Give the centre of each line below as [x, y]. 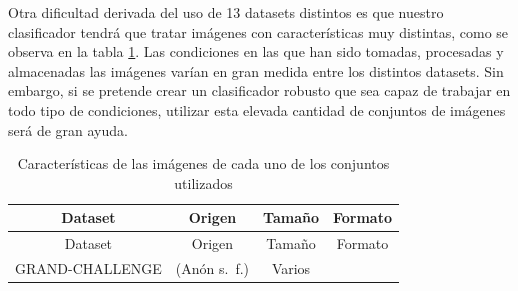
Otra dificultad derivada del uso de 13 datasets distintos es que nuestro [226, 12]
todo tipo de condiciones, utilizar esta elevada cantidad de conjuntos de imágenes [257, 109]
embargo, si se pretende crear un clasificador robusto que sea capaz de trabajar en [259, 90]
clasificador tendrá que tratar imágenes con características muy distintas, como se [258, 31]
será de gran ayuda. [68, 129]
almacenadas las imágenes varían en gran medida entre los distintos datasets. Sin [256, 70]
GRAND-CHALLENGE [88, 268]
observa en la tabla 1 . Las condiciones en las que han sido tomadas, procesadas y [256, 51]
